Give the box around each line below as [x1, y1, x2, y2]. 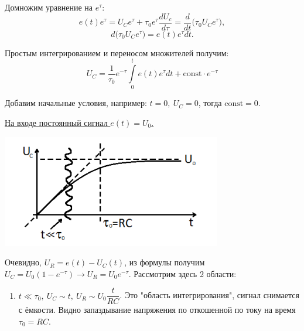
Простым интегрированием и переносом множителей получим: [5, 46, 229, 59]
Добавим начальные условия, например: [5, 97, 147, 109]
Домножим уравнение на [5, 1, 93, 13]
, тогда [198, 97, 222, 109]
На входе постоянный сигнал [5, 116, 108, 128]
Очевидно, [5, 256, 42, 268]
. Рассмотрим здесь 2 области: [128, 267, 237, 279]
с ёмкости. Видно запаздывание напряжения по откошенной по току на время [18, 303, 296, 316]
